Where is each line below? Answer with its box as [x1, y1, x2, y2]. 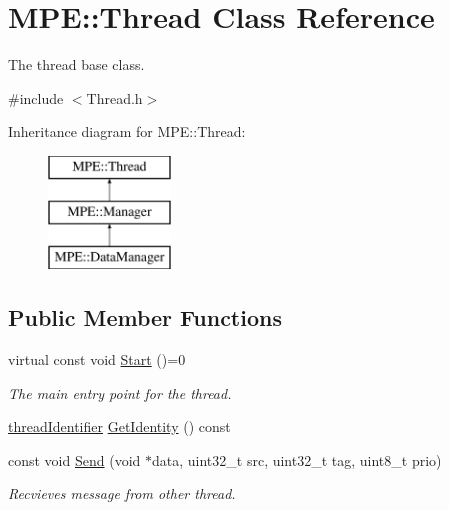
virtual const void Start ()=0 [8, 349, 186, 370]
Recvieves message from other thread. [8, 483, 236, 504]
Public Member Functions [8, 302, 282, 333]
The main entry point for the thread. [8, 382, 232, 403]
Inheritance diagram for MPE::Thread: [8, 121, 246, 142]
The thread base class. [8, 54, 145, 75]
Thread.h [86, 87, 143, 108]
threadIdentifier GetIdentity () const [8, 416, 231, 437]
